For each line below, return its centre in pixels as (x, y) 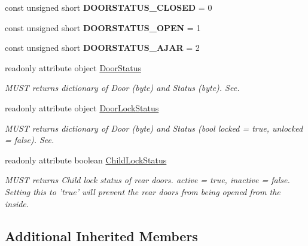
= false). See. (30, 140)
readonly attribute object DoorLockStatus (82, 107)
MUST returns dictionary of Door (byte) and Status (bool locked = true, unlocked (154, 128)
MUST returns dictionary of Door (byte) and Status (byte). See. (122, 88)
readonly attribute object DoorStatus (73, 67)
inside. (17, 203)
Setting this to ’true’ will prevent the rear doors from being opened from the (143, 191)
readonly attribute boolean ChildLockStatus (86, 160)
